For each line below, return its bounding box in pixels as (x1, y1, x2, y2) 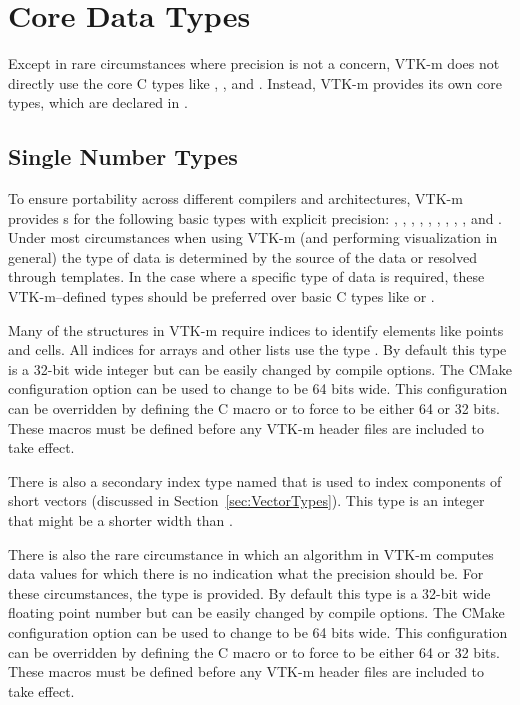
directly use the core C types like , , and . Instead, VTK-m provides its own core (8, 72, 502, 93)
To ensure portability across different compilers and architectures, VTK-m (8, 188, 463, 209)
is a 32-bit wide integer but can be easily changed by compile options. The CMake (8, 358, 512, 379)
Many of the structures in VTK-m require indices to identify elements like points (8, 319, 504, 340)
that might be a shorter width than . (8, 510, 233, 531)
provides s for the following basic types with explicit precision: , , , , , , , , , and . (8, 207, 503, 228)
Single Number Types (8, 141, 238, 172)
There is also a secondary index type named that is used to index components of (8, 470, 502, 491)
